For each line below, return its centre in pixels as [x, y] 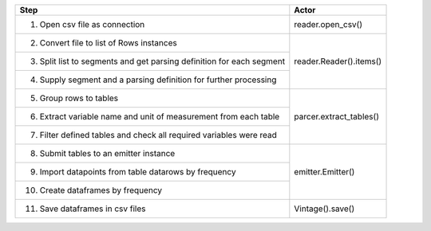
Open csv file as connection [92, 24]
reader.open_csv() [328, 24]
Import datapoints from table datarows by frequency [138, 172]
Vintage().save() [324, 209]
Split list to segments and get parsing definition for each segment [162, 61]
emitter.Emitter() [324, 172]
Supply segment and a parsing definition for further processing [158, 80]
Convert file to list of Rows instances [108, 43]
